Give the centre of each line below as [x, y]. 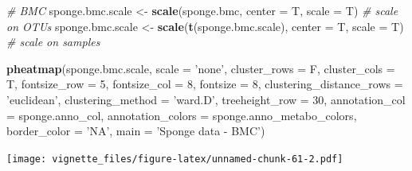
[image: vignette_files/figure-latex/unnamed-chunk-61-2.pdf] [175, 159]
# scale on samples [53, 42]
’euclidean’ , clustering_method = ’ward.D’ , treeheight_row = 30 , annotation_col [206, 99]
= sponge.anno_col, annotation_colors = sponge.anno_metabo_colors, [182, 115]
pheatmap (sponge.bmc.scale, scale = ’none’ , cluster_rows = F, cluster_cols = [201, 68]
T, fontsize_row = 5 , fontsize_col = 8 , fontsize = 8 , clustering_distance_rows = [205, 84]
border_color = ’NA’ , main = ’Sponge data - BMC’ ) [136, 131]
